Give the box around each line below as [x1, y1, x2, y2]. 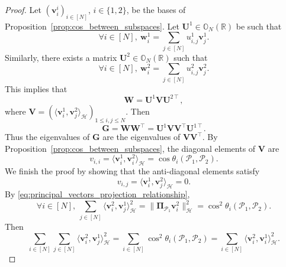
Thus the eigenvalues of [5, 131, 90, 143]
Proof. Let [5, 4, 41, 15]
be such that [236, 19, 282, 32]
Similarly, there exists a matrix [5, 51, 117, 63]
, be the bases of [126, 4, 186, 15]
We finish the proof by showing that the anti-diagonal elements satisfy [5, 165, 260, 177]
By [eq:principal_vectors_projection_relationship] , [5, 188, 190, 200]
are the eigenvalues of [102, 131, 181, 143]
